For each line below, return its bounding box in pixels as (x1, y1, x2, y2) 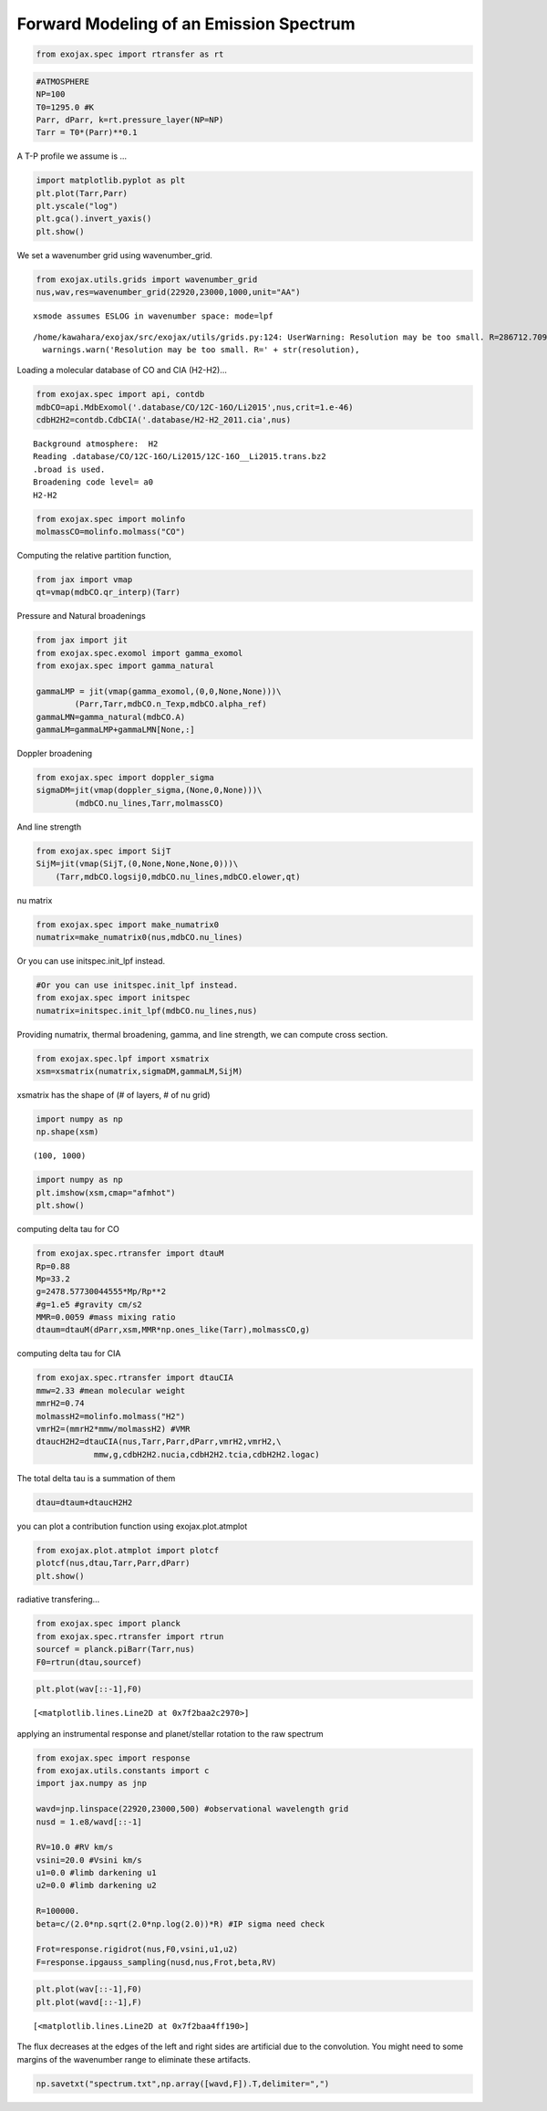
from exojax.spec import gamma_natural (36, 661, 214, 671)
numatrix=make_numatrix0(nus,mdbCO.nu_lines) (36, 932, 243, 942)
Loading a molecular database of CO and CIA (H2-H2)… (16, 365, 228, 376)
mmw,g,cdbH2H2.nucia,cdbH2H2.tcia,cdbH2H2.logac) (93, 1449, 320, 1459)
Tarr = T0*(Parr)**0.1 (36, 128, 138, 138)
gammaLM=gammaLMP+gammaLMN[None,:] (36, 725, 195, 735)
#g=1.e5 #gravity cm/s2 (36, 1299, 143, 1310)
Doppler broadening (16, 748, 93, 759)
